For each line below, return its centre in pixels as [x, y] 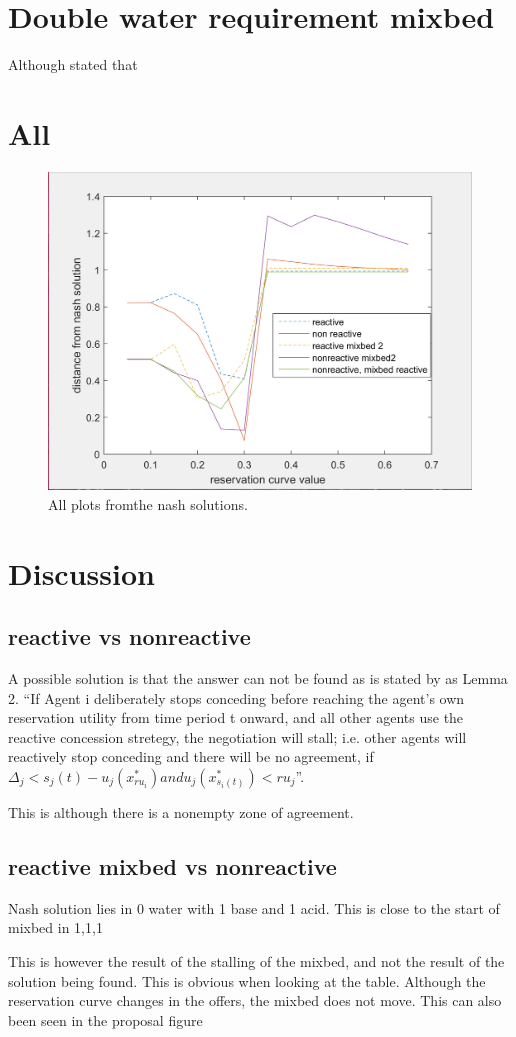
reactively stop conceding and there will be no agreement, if [191, 756]
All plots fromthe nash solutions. [148, 503]
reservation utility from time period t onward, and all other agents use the [236, 717]
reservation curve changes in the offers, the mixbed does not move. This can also [255, 1000]
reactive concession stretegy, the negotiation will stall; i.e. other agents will [237, 736]
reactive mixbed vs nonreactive [172, 865]
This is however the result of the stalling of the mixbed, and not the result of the [256, 960]
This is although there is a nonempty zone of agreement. [181, 811]
